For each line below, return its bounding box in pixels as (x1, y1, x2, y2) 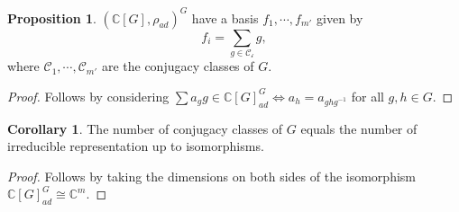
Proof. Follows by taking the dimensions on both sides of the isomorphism (7, 166, 416, 185)
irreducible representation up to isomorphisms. (7, 137, 264, 155)
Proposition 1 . (7, 8, 96, 27)
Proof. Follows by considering (7, 86, 170, 105)
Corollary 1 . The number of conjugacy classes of (7, 119, 283, 137)
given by (317, 8, 363, 27)
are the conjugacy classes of (101, 57, 254, 75)
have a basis (191, 8, 259, 27)
